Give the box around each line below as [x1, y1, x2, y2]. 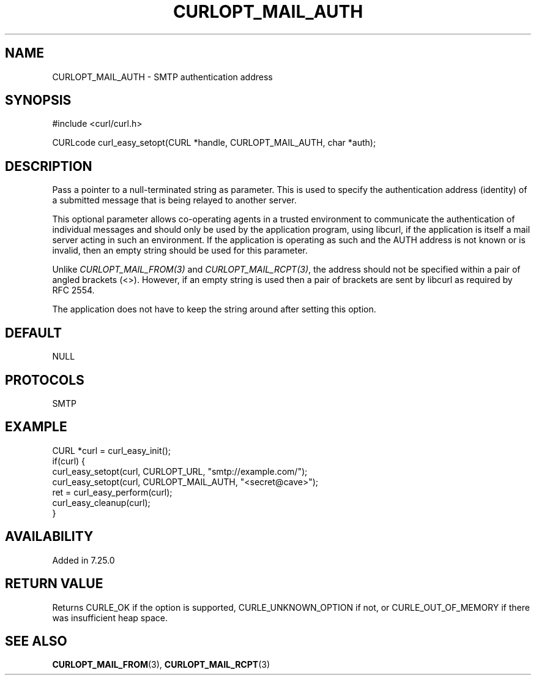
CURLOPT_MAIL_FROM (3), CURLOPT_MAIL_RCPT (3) [52, 659, 270, 670]
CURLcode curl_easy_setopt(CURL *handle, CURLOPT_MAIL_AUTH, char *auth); [52, 137, 376, 148]
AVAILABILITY [5, 529, 94, 545]
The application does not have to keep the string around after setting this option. [52, 304, 376, 315]
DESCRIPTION [5, 158, 92, 174]
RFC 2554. [52, 285, 95, 296]
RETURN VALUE [5, 576, 103, 592]
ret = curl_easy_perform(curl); [52, 486, 173, 497]
